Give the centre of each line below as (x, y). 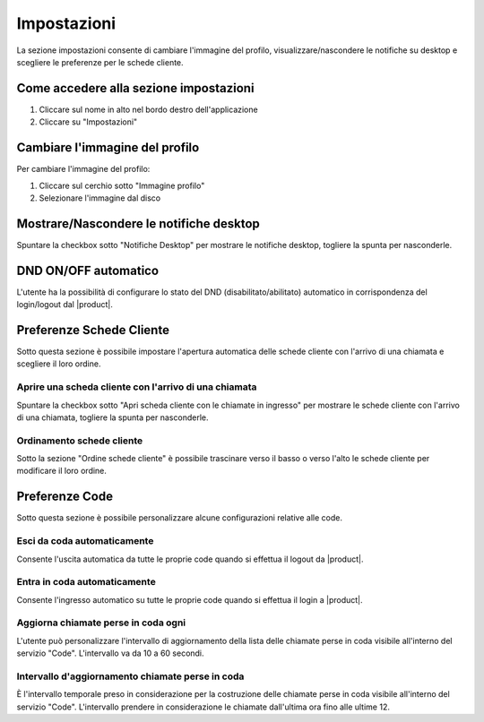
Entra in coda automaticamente (86, 582)
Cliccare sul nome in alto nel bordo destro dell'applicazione (149, 109)
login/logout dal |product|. (65, 305)
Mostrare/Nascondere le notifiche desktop (138, 223)
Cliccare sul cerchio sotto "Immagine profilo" (122, 185)
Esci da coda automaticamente (85, 541)
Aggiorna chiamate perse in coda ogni (101, 623)
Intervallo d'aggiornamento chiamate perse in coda (130, 676)
